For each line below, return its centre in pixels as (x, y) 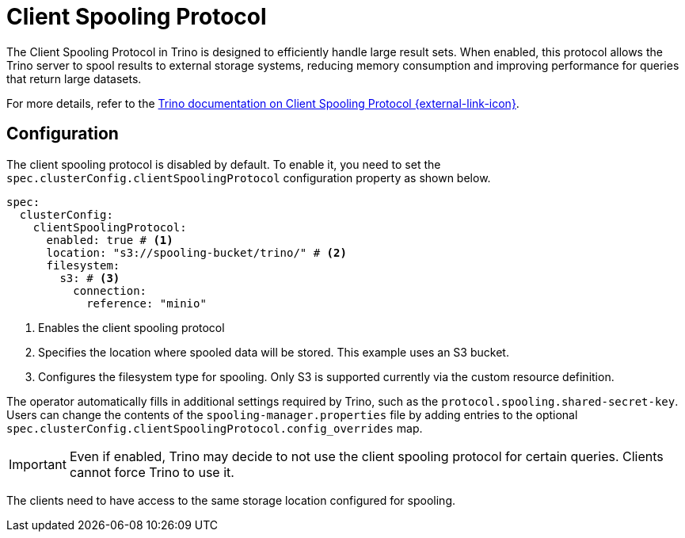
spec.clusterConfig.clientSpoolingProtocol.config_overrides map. (215, 428)
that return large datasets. (74, 78)
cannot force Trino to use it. (152, 472)
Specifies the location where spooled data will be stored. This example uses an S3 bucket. (274, 352)
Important (38, 464)
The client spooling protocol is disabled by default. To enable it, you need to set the (224, 164)
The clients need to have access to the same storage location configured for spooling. (231, 500)
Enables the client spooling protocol (131, 327)
